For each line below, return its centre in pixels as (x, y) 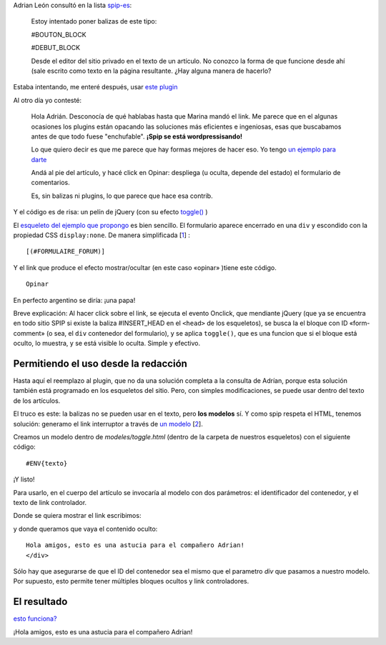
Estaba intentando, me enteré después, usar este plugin (95, 87)
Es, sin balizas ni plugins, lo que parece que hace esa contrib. (122, 196)
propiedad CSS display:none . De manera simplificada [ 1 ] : (102, 235)
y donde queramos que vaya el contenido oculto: (85, 529)
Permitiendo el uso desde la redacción (100, 363)
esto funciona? (35, 619)
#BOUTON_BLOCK (59, 34)
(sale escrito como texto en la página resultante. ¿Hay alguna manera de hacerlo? (151, 71)
